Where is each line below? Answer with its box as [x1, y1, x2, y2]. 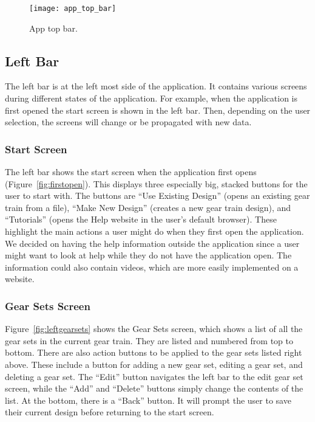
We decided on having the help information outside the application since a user [5, 237, 300, 249]
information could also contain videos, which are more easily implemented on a [5, 260, 299, 273]
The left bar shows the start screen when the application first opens [5, 165, 257, 178]
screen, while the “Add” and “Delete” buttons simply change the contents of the [5, 382, 303, 395]
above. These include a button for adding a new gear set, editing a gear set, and [5, 358, 303, 370]
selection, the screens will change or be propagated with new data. [5, 116, 252, 128]
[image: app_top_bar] [29, 4, 117, 13]
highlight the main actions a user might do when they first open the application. [5, 225, 304, 238]
